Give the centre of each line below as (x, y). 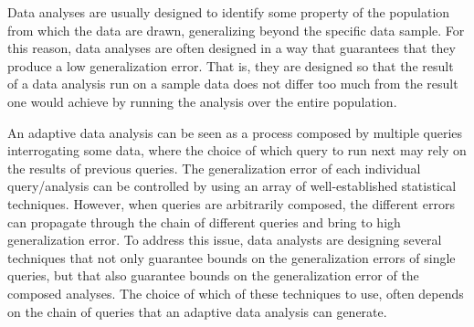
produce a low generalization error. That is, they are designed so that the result (231, 65)
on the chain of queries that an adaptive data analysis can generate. (197, 311)
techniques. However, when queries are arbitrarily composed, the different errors (231, 203)
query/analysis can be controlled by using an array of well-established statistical (232, 186)
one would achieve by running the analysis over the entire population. (202, 101)
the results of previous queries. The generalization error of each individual (214, 168)
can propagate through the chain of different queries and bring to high (204, 222)
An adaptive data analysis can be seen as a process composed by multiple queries (235, 132)
